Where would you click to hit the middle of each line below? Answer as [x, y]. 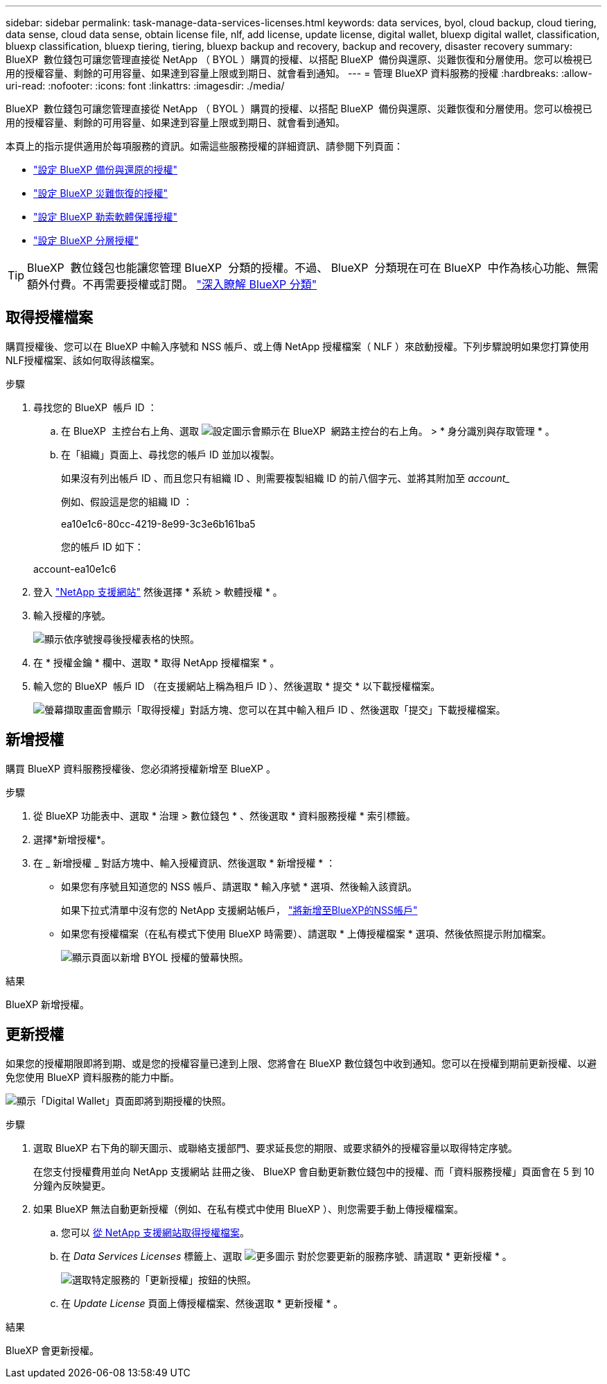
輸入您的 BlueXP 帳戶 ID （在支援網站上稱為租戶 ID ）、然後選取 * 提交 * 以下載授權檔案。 [237, 686]
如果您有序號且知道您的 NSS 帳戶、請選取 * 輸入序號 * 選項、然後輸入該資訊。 [239, 886]
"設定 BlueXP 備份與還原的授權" [106, 170]
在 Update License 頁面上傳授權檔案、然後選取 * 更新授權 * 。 [202, 1303]
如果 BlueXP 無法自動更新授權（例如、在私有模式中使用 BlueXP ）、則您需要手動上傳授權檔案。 [248, 1209]
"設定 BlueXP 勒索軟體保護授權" [106, 217]
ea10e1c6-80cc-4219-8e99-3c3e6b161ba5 [158, 524]
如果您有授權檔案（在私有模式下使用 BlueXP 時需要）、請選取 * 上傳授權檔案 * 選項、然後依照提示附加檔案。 [306, 933]
